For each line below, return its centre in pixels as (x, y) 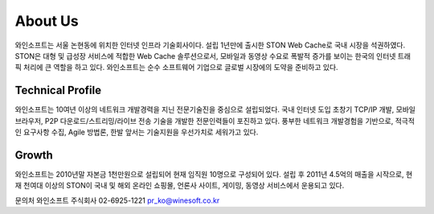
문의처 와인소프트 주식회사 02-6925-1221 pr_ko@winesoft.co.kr (117, 200)
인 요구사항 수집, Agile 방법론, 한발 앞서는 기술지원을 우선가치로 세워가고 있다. (137, 132)
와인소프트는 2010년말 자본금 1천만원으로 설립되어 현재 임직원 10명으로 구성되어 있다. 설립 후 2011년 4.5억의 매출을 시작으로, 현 (214, 174)
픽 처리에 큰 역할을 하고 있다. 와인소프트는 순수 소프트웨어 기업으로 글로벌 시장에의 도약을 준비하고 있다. (176, 68)
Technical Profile (58, 91)
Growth (34, 155)
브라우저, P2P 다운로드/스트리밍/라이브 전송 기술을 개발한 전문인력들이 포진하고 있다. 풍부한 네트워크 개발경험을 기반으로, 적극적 (215, 121)
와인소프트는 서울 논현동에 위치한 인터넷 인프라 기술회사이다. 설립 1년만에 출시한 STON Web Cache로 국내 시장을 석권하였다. (210, 45)
